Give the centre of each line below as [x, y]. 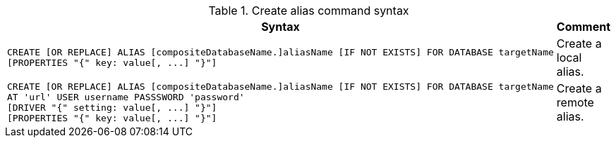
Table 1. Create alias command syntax [309, 11]
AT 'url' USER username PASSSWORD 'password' [126, 97]
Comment [584, 27]
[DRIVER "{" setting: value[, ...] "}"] [112, 108]
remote [575, 102]
